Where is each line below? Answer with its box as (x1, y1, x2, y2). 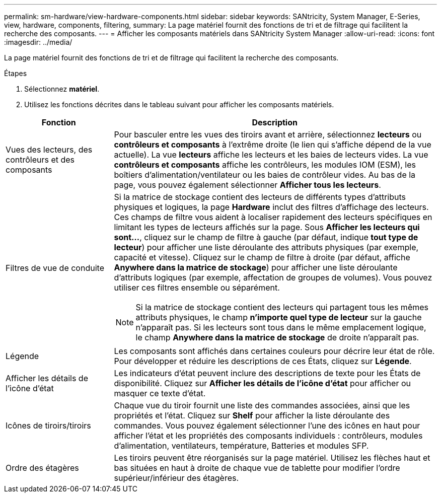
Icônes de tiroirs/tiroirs (6, 420, 91, 431)
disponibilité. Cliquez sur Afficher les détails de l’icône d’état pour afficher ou (114, 378, 411, 388)
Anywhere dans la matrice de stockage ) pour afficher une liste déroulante (114, 262, 398, 272)
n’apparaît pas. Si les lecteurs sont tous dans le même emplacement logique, (135, 322, 426, 332)
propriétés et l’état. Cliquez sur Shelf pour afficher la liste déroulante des (114, 410, 390, 420)
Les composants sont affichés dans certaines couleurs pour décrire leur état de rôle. (114, 346, 435, 356)
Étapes (4, 69, 27, 78)
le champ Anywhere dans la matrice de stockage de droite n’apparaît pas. (135, 332, 419, 342)
